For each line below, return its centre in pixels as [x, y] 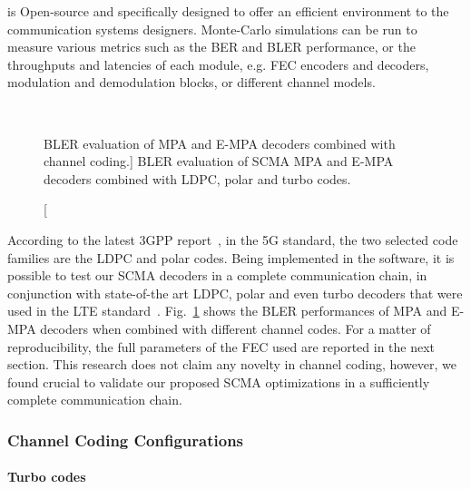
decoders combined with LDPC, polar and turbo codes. [197, 178]
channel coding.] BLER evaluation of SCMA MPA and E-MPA [219, 161]
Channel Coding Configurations [126, 440]
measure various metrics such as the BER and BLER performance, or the [211, 47]
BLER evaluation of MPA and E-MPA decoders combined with [220, 143]
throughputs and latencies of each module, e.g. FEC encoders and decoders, [218, 64]
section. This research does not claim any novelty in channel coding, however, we [232, 364]
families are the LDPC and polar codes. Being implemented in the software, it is [231, 257]
